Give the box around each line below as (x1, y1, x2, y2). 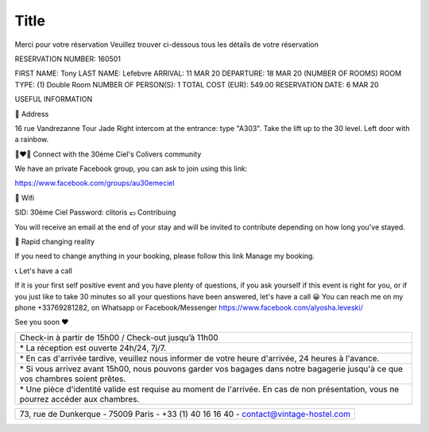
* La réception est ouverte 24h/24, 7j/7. (19, 342, 167, 353)
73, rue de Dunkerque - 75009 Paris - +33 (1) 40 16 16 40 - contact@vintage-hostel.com (19, 408, 351, 419)
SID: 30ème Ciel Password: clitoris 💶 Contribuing (14, 207, 176, 218)
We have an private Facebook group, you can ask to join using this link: (14, 164, 248, 174)
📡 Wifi (14, 193, 35, 202)
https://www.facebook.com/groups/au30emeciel (14, 179, 175, 188)
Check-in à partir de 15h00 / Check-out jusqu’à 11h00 (19, 332, 218, 343)
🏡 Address (14, 109, 49, 118)
